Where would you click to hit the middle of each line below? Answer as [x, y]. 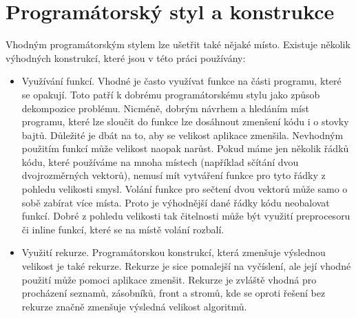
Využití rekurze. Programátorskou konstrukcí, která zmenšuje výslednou [174, 252]
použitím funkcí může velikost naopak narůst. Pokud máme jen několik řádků [185, 148]
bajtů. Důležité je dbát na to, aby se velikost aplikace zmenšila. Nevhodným [182, 135]
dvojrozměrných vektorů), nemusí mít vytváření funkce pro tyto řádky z [174, 175]
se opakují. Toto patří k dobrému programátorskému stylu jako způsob [171, 94]
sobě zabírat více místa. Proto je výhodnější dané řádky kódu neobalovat [176, 202]
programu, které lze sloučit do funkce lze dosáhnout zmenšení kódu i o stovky [185, 121]
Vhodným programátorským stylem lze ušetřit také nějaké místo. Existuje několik [178, 44]
